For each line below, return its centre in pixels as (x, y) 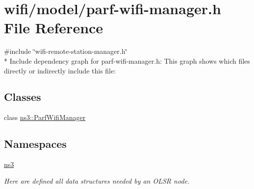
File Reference (54, 28)
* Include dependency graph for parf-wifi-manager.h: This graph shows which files (127, 60)
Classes (23, 97)
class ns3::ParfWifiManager (45, 117)
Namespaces (35, 144)
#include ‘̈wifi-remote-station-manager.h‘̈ (66, 51)
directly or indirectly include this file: (60, 70)
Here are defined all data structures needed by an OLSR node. (97, 180)
